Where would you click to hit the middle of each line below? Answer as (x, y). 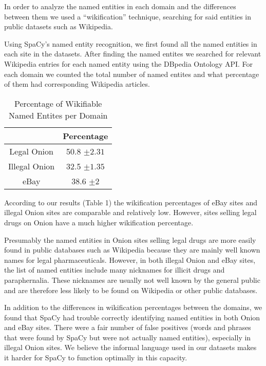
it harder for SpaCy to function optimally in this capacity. (96, 358)
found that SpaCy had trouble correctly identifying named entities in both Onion (132, 317)
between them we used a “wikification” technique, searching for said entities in (128, 16)
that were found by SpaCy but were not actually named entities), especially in (128, 337)
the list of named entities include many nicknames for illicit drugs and (115, 270)
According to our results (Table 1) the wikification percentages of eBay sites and (131, 202)
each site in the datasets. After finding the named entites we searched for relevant (133, 54)
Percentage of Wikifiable (58, 103)
